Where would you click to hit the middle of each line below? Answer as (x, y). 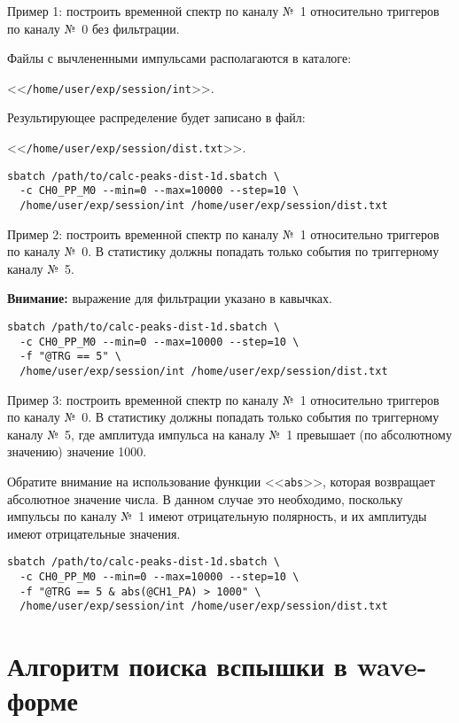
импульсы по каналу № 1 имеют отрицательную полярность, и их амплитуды (217, 516)
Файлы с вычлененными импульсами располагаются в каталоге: (179, 58)
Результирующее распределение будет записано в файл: (156, 117)
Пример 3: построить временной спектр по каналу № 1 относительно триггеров (223, 399)
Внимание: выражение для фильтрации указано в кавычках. (170, 298)
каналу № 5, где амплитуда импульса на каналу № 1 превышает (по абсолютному (229, 434)
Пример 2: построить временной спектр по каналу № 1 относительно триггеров (223, 233)
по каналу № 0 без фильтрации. (93, 28)
